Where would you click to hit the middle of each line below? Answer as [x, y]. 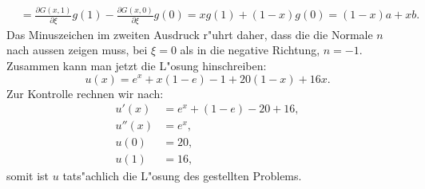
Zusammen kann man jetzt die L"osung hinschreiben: [137, 65]
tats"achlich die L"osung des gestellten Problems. [182, 176]
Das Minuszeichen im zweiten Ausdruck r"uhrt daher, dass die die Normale [190, 34]
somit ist [28, 176]
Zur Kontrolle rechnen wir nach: [85, 93]
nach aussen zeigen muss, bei [77, 50]
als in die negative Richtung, [250, 50]
